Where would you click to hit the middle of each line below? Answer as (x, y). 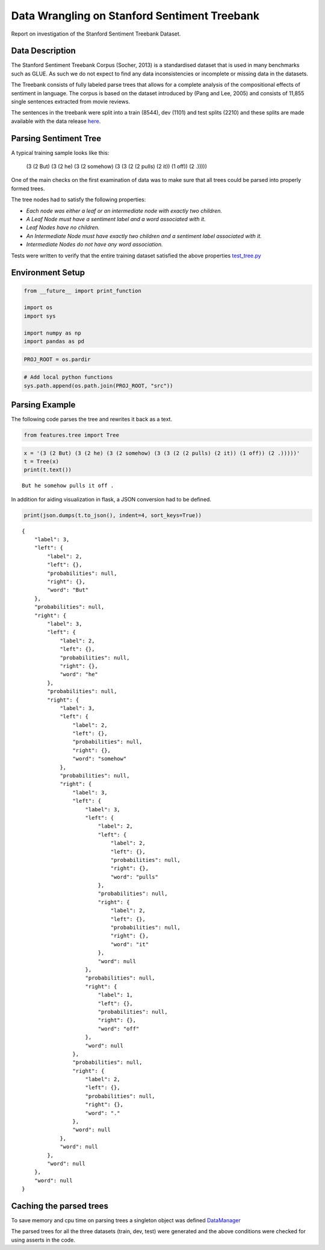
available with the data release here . (56, 121)
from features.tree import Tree (72, 435)
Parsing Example (43, 405)
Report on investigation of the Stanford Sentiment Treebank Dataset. (96, 34)
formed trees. (28, 188)
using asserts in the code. (43, 1240)
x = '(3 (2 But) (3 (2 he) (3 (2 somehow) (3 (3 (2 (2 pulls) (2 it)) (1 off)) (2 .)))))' (162, 453)
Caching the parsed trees (60, 1206)
